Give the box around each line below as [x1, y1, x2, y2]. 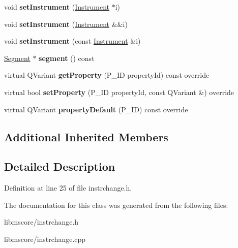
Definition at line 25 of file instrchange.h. [4, 182, 132, 193]
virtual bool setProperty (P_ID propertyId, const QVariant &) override [4, 86, 234, 97]
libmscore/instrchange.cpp [4, 233, 86, 244]
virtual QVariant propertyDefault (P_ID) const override [4, 104, 188, 114]
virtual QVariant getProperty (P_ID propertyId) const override [4, 70, 210, 80]
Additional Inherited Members [4, 129, 168, 144]
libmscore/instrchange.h [4, 216, 79, 227]
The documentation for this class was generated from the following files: [4, 199, 228, 210]
